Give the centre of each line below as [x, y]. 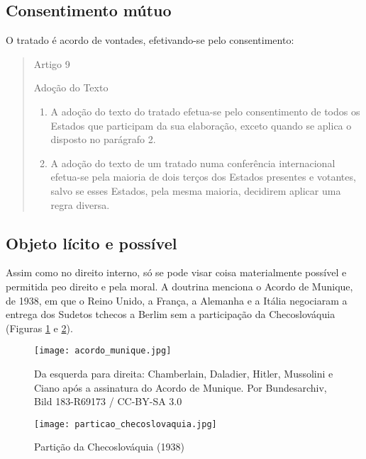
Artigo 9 [52, 63]
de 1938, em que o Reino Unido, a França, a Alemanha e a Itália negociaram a [177, 300]
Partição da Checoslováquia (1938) [109, 447]
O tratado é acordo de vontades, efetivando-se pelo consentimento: [150, 40]
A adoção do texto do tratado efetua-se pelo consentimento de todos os [205, 111]
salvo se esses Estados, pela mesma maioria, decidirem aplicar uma [196, 190]
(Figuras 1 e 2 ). [39, 328]
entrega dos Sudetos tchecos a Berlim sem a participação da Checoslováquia [171, 314]
